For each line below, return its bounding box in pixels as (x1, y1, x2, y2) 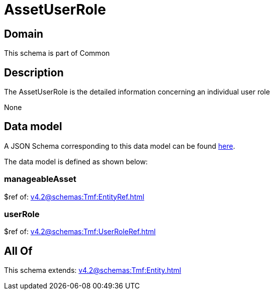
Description (4, 66, 64, 79)
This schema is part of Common (4, 49, 110, 58)
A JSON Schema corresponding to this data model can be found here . (4, 141, 235, 150)
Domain (4, 27, 44, 40)
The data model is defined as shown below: (4, 157, 148, 166)
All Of (4, 244, 33, 257)
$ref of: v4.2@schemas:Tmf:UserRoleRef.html (4, 227, 156, 236)
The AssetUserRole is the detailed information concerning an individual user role (4, 87, 270, 96)
